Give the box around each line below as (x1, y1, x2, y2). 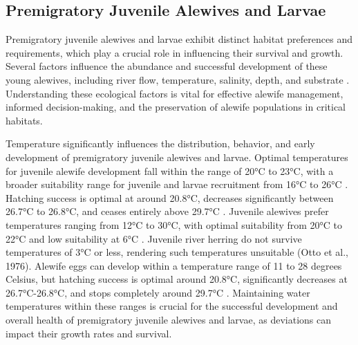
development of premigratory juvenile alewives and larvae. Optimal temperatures (6, 149, 348, 164)
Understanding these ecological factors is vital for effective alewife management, (6, 86, 343, 100)
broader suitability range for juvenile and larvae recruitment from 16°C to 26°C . (6, 177, 348, 192)
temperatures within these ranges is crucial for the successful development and (6, 299, 338, 313)
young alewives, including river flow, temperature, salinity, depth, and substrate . (6, 72, 350, 86)
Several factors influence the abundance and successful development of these (6, 59, 328, 73)
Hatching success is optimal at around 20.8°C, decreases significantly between (6, 190, 334, 205)
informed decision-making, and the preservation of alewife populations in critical (6, 100, 346, 114)
